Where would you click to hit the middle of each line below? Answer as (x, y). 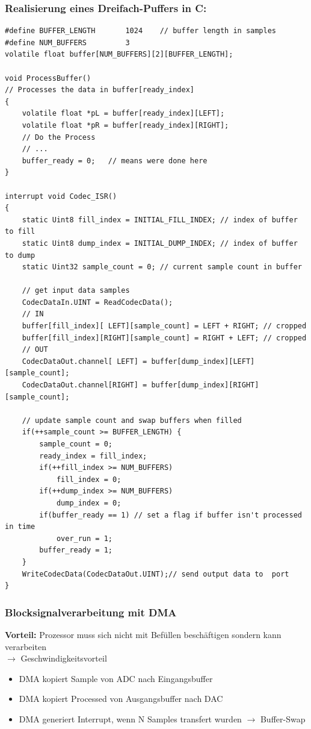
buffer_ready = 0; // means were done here (115, 161)
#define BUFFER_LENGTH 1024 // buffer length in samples (141, 31)
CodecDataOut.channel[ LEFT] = (85, 361)
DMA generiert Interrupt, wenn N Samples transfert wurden (130, 718)
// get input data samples (76, 291)
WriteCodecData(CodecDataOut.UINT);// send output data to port (155, 574)
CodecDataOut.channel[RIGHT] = (85, 385)
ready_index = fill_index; (93, 456)
